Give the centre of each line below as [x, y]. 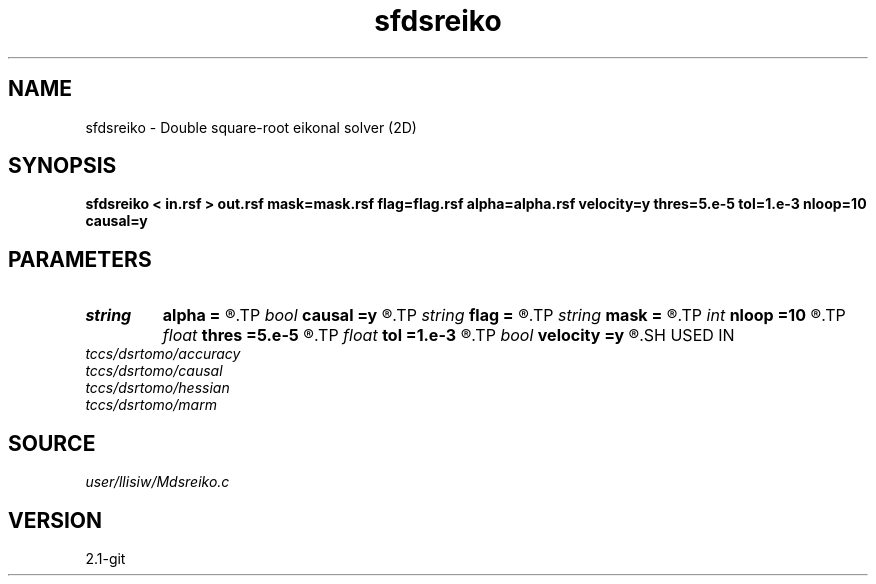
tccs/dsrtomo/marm [151, 405]
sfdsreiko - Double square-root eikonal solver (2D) [251, 127]
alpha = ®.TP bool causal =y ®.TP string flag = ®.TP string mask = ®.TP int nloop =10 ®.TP [504, 315]
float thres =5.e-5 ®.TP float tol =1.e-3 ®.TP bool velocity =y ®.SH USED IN [448, 335]
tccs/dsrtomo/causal [154, 371]
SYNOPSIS [62, 166]
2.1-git [105, 558]
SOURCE [52, 443]
